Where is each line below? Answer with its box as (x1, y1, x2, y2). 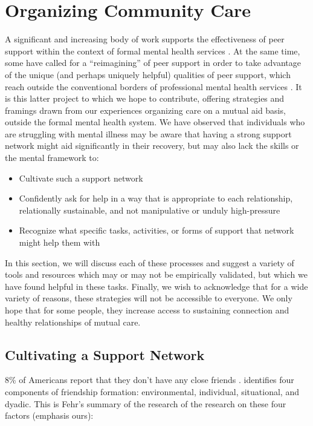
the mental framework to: (5, 151, 99, 164)
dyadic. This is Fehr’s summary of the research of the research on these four (5, 397, 286, 410)
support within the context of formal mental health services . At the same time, (5, 44, 300, 57)
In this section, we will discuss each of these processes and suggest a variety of (5, 256, 294, 269)
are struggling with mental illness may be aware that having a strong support (5, 127, 292, 140)
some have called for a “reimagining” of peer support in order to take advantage (5, 56, 301, 69)
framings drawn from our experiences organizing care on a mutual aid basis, (5, 103, 286, 116)
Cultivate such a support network (19, 171, 143, 184)
